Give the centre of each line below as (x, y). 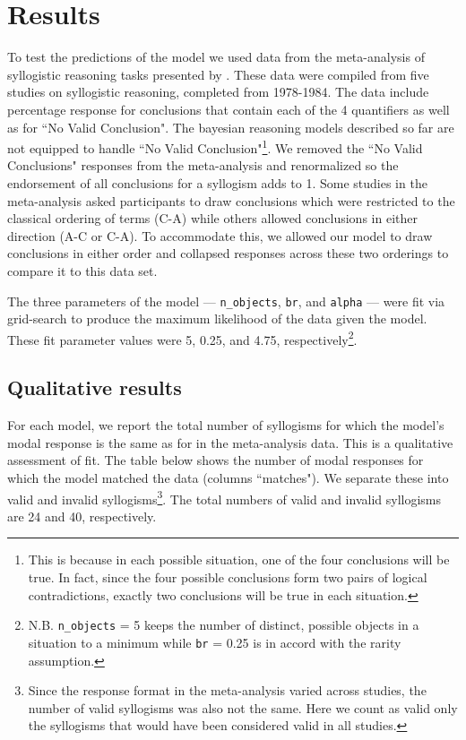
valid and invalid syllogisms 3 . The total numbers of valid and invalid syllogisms (224, 497)
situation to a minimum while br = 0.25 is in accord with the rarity (215, 642)
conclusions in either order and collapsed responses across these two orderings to (228, 253)
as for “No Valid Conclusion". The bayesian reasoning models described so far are (231, 127)
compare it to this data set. (82, 270)
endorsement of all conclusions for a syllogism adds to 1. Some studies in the (217, 182)
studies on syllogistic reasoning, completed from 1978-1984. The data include (218, 92)
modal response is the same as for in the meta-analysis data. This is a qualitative (230, 442)
